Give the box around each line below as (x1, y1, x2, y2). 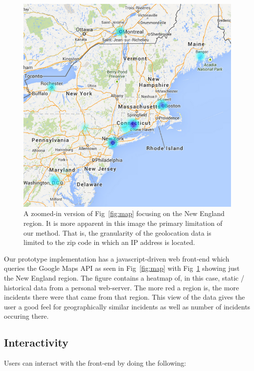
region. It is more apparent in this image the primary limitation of (23, 218, 223, 228)
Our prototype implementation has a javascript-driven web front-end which (4, 253, 230, 263)
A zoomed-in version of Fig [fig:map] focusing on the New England (23, 208, 225, 218)
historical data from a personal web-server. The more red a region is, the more (4, 282, 239, 292)
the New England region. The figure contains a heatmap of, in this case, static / (4, 273, 244, 283)
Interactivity (4, 335, 69, 350)
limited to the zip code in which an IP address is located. (23, 237, 195, 247)
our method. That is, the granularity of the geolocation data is (23, 227, 211, 238)
